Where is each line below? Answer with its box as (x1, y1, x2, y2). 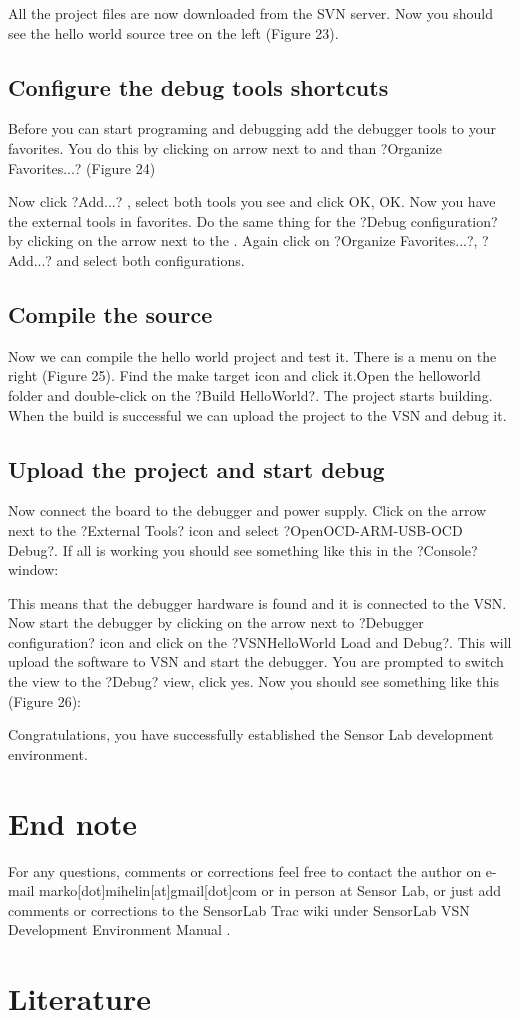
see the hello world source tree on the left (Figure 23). (8, 22, 339, 43)
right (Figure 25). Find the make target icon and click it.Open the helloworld (8, 365, 481, 386)
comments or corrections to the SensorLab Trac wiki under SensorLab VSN (8, 899, 470, 920)
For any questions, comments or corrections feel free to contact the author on (8, 860, 482, 881)
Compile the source (8, 298, 213, 329)
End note (8, 802, 137, 843)
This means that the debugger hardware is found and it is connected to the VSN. (8, 592, 507, 613)
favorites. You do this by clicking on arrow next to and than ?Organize (8, 137, 442, 158)
